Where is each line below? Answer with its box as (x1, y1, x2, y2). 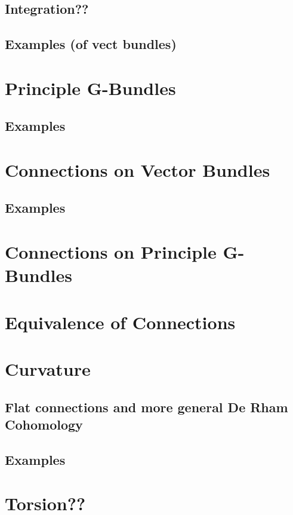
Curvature (5, 357, 91, 381)
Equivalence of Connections (5, 309, 236, 334)
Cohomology (5, 415, 83, 433)
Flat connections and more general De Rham (5, 397, 288, 416)
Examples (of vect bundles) (5, 35, 177, 53)
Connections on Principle (5, 240, 217, 264)
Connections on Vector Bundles (5, 157, 270, 182)
